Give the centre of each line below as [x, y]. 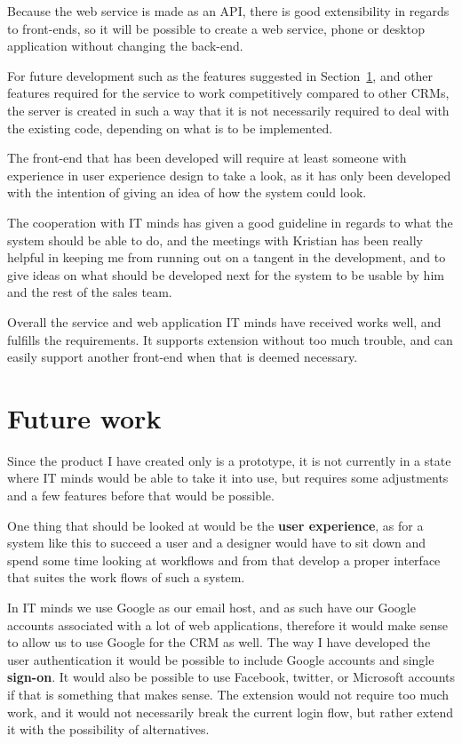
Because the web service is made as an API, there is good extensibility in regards [228, 11]
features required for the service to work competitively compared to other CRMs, [228, 93]
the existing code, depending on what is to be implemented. [170, 128]
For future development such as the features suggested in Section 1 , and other [220, 75]
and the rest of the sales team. [90, 292]
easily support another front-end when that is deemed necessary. [183, 357]
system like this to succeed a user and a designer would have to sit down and [217, 543]
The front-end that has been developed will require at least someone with [207, 158]
